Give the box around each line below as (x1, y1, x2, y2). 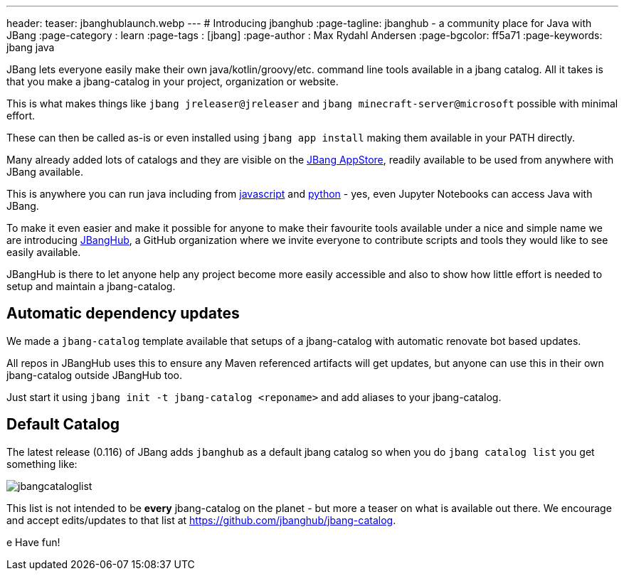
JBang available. (6, 166, 83, 178)
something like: (6, 457, 78, 470)
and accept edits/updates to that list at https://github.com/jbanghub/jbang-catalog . (6, 513, 396, 526)
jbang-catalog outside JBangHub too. (6, 368, 182, 381)
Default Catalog (6, 415, 120, 434)
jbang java (6, 41, 55, 53)
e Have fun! (6, 535, 60, 548)
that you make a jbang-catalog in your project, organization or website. (6, 75, 339, 87)
